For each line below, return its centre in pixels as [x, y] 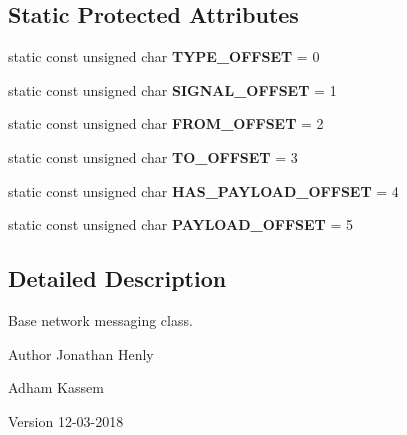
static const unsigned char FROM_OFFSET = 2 [166, 123]
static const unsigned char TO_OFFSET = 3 [153, 156]
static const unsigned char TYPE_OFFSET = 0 [164, 56]
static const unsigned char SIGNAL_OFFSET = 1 [172, 89]
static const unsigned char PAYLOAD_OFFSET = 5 [180, 224]
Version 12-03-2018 [66, 420]
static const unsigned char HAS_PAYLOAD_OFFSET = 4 [203, 190]
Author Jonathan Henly [81, 353]
